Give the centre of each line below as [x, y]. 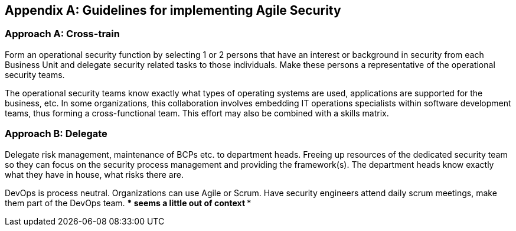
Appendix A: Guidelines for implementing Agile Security [173, 10]
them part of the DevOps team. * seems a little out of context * [128, 203]
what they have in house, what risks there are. [94, 174]
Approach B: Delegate [56, 134]
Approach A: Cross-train [62, 34]
